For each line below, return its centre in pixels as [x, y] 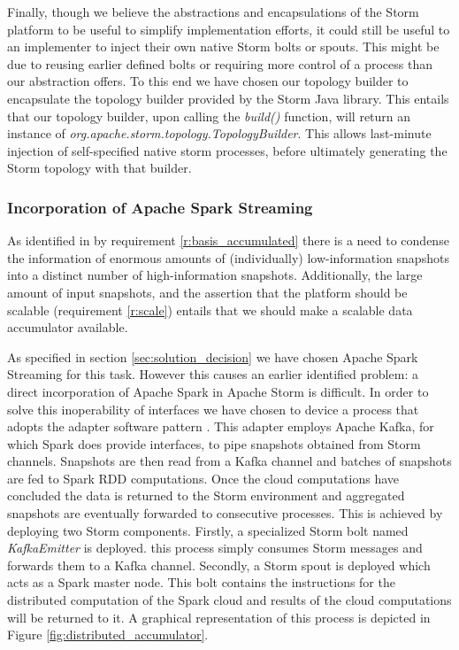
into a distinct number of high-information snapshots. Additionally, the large [215, 275]
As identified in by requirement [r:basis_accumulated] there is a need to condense [228, 240]
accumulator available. [68, 327]
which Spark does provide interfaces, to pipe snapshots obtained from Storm [214, 443]
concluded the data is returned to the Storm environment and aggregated [206, 495]
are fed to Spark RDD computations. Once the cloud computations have [203, 478]
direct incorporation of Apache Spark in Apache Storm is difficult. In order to [218, 391]
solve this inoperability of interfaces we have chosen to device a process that [213, 409]
